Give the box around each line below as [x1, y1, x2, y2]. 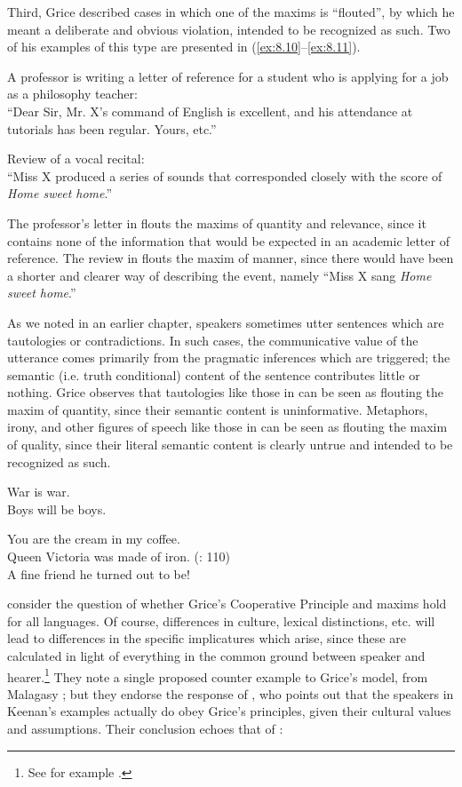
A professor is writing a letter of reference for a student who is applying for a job [7, 67, 449, 85]
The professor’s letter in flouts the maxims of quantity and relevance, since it [7, 213, 426, 232]
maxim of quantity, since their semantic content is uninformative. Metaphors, [7, 400, 428, 418]
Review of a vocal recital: [7, 149, 145, 168]
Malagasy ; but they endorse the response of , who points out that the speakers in [7, 684, 454, 703]
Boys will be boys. [7, 499, 107, 518]
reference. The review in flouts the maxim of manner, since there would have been [7, 249, 454, 267]
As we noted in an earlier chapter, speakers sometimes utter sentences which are [7, 313, 444, 331]
